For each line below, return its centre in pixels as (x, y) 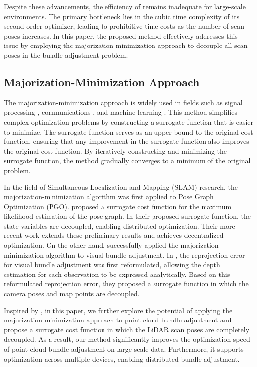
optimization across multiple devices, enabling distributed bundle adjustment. (122, 358)
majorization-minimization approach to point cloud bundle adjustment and (118, 320)
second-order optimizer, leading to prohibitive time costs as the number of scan (124, 26)
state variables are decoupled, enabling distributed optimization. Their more (120, 225)
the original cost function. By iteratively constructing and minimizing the (116, 151)
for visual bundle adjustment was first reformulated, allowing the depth (112, 264)
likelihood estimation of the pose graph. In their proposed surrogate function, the (127, 216)
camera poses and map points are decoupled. (72, 294)
